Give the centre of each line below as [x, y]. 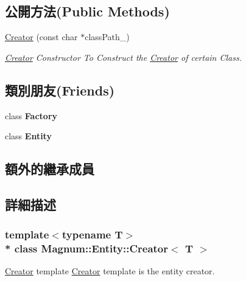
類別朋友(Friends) [60, 90]
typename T [92, 234]
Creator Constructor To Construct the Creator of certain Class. [124, 57]
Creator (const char [41, 37]
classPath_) [107, 37]
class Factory [31, 115]
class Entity [28, 136]
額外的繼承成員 [50, 169]
